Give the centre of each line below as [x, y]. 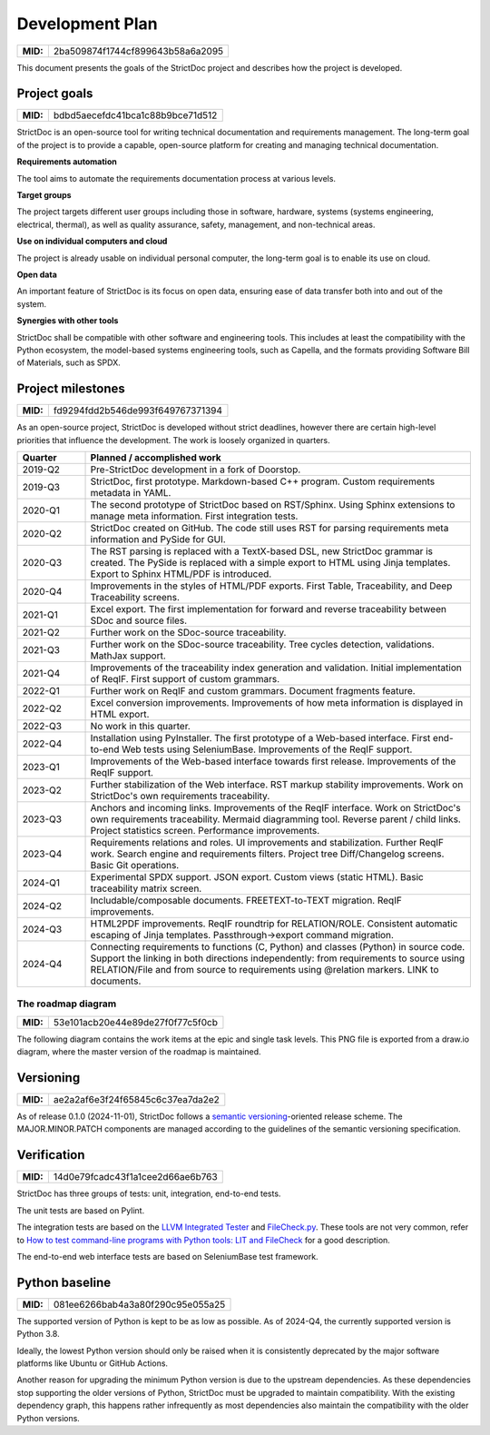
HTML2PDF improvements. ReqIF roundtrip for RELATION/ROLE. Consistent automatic [274, 924]
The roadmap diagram [67, 1004]
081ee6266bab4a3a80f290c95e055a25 [139, 1304]
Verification [51, 1155]
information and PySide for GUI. [158, 539]
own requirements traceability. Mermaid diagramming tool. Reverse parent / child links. [276, 819]
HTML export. [120, 714]
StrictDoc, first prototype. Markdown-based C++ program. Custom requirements [263, 481]
